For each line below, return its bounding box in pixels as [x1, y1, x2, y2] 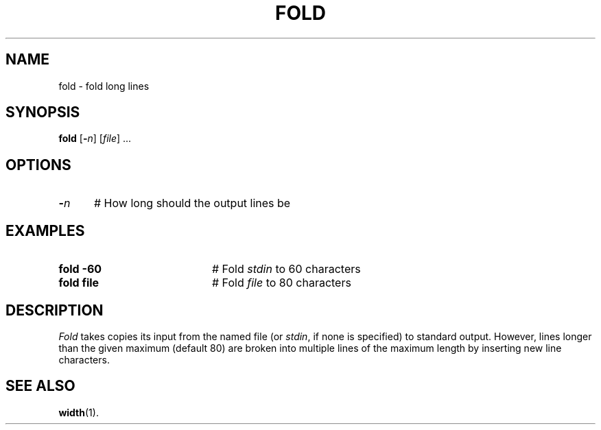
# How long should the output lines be [93, 196, 291, 211]
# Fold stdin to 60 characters [211, 262, 361, 276]
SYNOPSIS [5, 104, 80, 121]
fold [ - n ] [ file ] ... [58, 132, 132, 145]
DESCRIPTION [5, 301, 104, 319]
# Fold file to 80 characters [211, 276, 351, 290]
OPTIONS [5, 156, 71, 174]
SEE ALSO [5, 377, 75, 395]
